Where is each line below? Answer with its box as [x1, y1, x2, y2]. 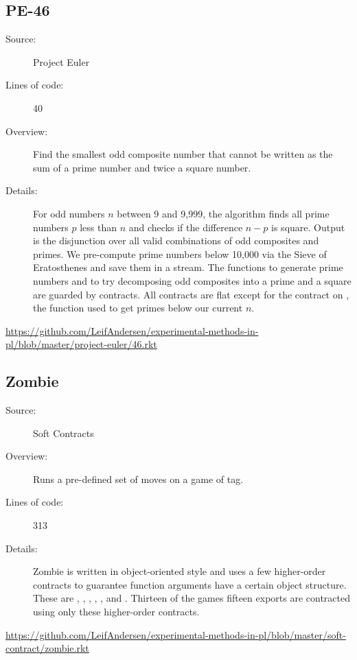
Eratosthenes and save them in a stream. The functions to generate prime [33, 260, 343, 274]
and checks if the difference [128, 220, 243, 234]
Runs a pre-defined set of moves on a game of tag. [33, 471, 244, 486]
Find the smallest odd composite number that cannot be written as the [33, 147, 333, 161]
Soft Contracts [33, 425, 94, 440]
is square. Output [271, 220, 345, 234]
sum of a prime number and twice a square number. [33, 160, 251, 174]
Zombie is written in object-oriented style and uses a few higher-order [33, 564, 326, 578]
